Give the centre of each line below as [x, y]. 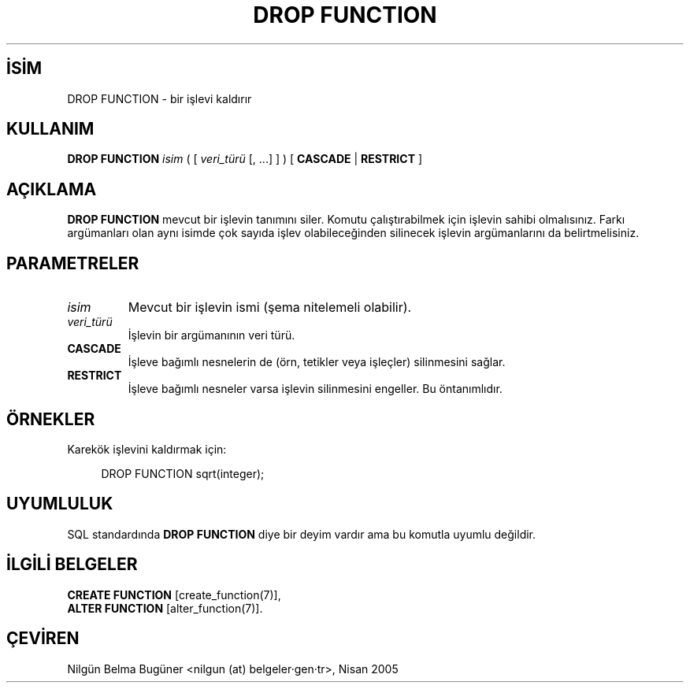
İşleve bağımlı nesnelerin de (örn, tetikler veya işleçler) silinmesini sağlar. [317, 362]
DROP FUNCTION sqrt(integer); [183, 473]
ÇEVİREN [43, 639]
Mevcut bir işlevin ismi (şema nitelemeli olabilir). [270, 307]
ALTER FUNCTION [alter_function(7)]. [165, 608]
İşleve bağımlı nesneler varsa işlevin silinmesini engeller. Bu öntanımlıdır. [315, 389]
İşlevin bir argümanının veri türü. [211, 335]
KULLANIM [50, 129]
